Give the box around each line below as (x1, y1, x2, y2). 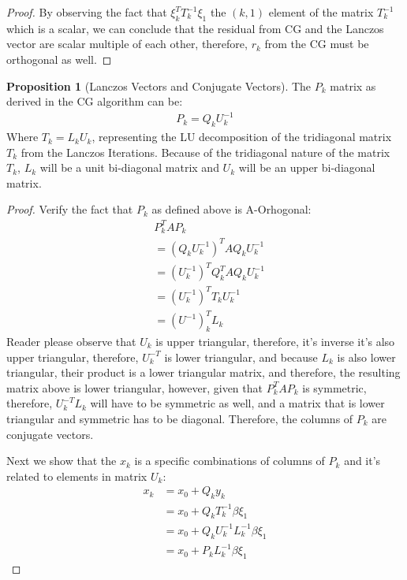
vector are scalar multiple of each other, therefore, (6, 35, 248, 52)
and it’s (344, 452, 381, 469)
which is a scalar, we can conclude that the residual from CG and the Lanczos (6, 20, 384, 36)
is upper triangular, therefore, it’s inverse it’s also (155, 333, 395, 349)
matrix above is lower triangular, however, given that (6, 379, 263, 396)
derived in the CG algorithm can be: (6, 93, 183, 110)
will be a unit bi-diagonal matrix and (39, 159, 219, 176)
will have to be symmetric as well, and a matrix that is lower (90, 395, 385, 411)
